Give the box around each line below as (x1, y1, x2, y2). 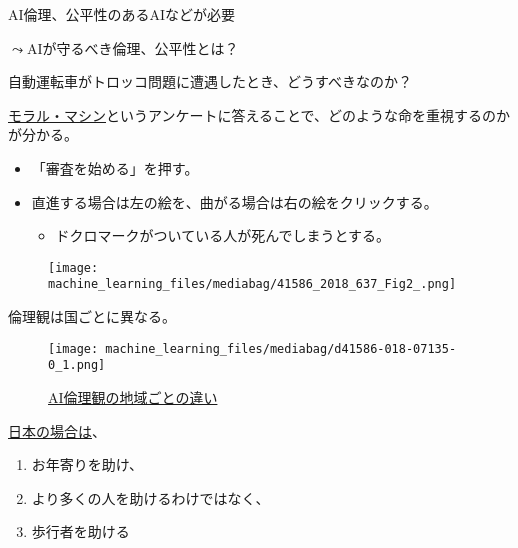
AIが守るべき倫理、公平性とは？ (26, 37, 239, 58)
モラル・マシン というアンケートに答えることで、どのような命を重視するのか (8, 104, 511, 125)
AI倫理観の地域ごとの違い (48, 386, 218, 407)
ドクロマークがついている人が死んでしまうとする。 (55, 225, 391, 246)
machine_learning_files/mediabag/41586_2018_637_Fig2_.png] (48, 277, 457, 292)
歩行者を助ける (31, 521, 130, 542)
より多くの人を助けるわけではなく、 (31, 487, 270, 508)
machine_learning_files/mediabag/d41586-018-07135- (105, 341, 457, 356)
